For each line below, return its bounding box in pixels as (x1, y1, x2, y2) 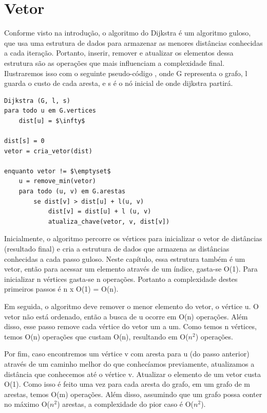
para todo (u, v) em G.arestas (18, 188, 126, 195)
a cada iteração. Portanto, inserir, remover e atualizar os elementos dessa (4, 47, 234, 58)
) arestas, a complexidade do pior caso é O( (57, 399, 194, 409)
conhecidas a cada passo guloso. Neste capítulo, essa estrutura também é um (4, 253, 245, 264)
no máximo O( (4, 399, 50, 409)
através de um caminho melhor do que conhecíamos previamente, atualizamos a (4, 358, 255, 369)
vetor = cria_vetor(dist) (4, 147, 92, 155)
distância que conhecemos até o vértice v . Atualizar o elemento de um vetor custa (4, 368, 261, 379)
